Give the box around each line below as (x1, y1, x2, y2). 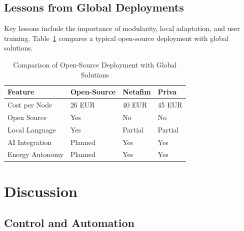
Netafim (122, 86, 151, 97)
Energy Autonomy (7, 149, 63, 159)
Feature (7, 86, 34, 97)
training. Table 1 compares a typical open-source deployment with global (4, 32, 228, 43)
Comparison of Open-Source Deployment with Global (13, 59, 177, 69)
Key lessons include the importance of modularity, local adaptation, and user (4, 23, 240, 33)
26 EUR (70, 99, 95, 110)
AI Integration (7, 136, 51, 147)
